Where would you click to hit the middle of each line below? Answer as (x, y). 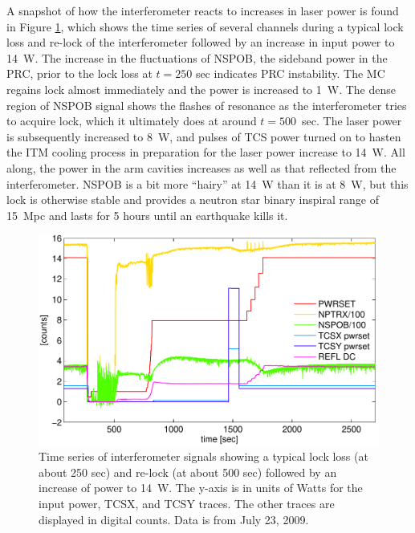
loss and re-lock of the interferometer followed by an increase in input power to (201, 42)
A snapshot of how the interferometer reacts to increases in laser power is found (203, 10)
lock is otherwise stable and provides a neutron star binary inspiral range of (193, 199)
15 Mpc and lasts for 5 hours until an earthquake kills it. (147, 215)
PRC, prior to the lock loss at (79, 73)
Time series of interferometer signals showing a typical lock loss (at (203, 456)
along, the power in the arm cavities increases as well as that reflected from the (201, 167)
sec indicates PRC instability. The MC (290, 73)
